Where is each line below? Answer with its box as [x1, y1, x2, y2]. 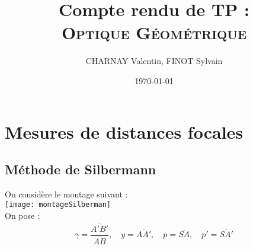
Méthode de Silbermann [5, 160, 156, 178]
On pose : [5, 209, 40, 222]
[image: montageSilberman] [5, 200, 111, 209]
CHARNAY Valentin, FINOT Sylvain [85, 55, 223, 67]
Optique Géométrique [61, 20, 247, 44]
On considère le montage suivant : [5, 187, 128, 200]
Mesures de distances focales [5, 119, 244, 143]
